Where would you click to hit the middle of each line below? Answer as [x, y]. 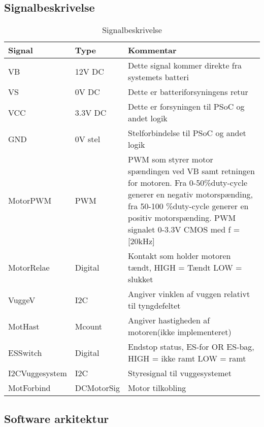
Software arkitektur [57, 418]
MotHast [24, 326]
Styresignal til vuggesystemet [180, 373]
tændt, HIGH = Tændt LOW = [185, 268]
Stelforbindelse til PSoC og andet [187, 133]
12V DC [89, 71]
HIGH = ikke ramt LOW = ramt [187, 358]
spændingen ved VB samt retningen [191, 171]
